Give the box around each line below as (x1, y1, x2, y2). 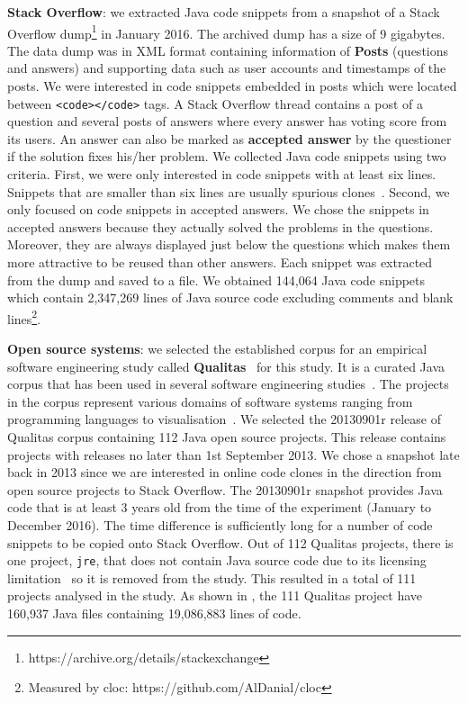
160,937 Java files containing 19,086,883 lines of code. (7, 604, 301, 623)
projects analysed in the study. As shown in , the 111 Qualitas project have (7, 586, 422, 605)
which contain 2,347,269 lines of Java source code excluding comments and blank (7, 288, 454, 307)
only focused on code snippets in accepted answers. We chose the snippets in (7, 200, 429, 219)
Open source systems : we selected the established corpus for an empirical (7, 339, 427, 358)
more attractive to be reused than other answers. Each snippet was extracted (7, 253, 433, 272)
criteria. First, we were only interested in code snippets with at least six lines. (7, 165, 436, 184)
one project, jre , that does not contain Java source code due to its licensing (7, 551, 427, 570)
